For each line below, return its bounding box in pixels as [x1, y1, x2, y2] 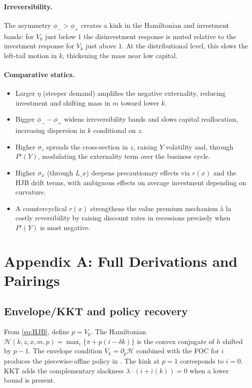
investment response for [4, 41, 75, 51]
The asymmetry [4, 20, 51, 30]
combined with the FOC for [136, 345, 219, 356]
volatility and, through [166, 141, 233, 151]
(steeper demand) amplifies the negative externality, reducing [43, 88, 226, 98]
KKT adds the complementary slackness [4, 365, 124, 375]
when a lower [189, 365, 229, 375]
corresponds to [180, 355, 224, 366]
